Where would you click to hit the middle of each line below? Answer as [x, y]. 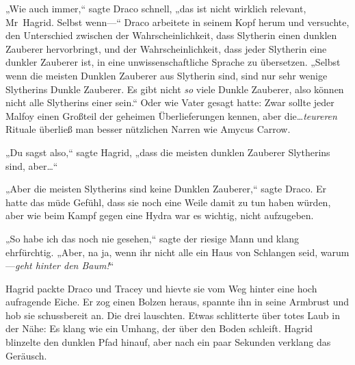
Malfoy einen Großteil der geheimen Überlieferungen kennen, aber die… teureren [171, 115]
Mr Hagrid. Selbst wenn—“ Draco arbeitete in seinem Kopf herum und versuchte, [177, 22]
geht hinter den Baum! [62, 265]
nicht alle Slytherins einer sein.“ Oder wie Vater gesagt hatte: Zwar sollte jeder [170, 102]
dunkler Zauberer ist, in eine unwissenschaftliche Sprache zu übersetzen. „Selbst [173, 62]
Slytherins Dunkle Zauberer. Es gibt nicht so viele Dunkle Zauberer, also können [175, 89]
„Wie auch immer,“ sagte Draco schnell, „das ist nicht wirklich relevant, [156, 8]
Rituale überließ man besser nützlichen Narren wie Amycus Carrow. [148, 129]
